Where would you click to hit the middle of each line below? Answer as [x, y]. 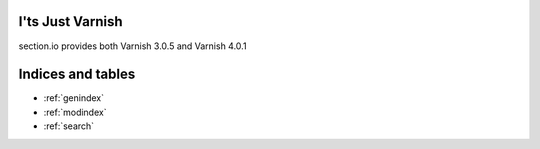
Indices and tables [77, 74]
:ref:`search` [69, 126]
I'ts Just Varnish [70, 21]
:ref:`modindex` [75, 112]
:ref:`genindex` [74, 98]
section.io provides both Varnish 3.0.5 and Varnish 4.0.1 [132, 46]
